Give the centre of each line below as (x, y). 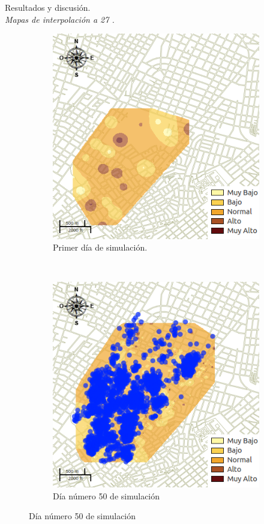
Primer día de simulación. (100, 247)
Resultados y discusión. (48, 7)
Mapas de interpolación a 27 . (60, 19)
